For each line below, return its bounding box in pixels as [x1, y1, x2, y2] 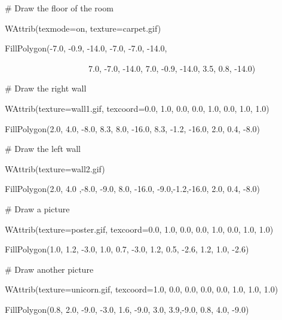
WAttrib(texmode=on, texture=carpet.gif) [4, 22, 161, 34]
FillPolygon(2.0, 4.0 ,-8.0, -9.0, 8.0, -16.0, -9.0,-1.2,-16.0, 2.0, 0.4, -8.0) [4, 182, 260, 195]
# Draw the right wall [4, 82, 87, 95]
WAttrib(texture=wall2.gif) [4, 162, 105, 175]
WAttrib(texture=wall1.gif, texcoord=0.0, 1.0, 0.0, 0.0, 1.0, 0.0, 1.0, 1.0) [4, 102, 269, 114]
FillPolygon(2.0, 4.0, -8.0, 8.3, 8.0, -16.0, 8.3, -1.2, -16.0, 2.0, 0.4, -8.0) [4, 122, 260, 135]
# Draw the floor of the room [4, 2, 114, 14]
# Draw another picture [4, 263, 94, 275]
